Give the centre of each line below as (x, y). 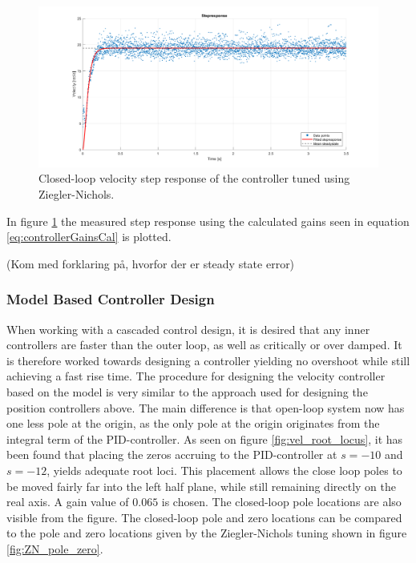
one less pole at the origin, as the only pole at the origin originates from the (193, 423)
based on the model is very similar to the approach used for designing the (187, 391)
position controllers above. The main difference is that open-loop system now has (206, 407)
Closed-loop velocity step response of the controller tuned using (194, 178)
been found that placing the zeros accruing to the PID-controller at (172, 454)
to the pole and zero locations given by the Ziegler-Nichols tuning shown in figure (207, 533)
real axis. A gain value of (68, 502)
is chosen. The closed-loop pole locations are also (281, 502)
